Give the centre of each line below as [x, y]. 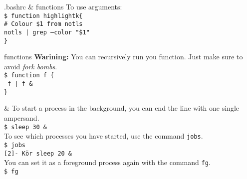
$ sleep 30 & [25, 127]
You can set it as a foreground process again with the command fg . [107, 162]
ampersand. [22, 117]
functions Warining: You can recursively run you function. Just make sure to [123, 57]
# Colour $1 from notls [43, 24]
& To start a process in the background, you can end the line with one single [122, 108]
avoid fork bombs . [31, 66]
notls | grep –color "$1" [47, 32]
